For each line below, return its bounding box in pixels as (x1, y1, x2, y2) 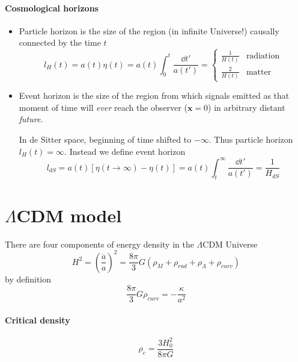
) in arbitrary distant (208, 101, 285, 113)
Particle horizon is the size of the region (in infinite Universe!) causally (19, 24, 279, 37)
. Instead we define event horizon (64, 145, 186, 157)
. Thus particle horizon (208, 133, 293, 145)
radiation (246, 51, 280, 60)
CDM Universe (202, 237, 258, 250)
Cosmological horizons (5, 1, 99, 14)
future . (19, 113, 43, 125)
